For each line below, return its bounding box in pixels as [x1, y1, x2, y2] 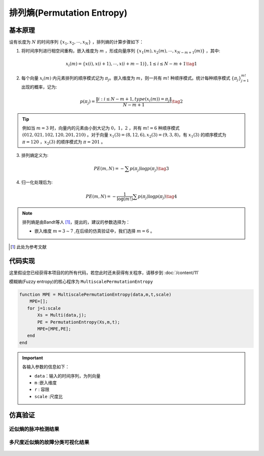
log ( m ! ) [116, 196, 133, 202]
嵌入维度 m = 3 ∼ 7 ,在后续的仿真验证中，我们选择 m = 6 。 [34, 228, 155, 234]
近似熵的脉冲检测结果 [9, 426, 60, 432]
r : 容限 [34, 386, 50, 392]
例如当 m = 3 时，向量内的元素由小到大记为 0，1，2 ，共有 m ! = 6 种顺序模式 [22, 125, 180, 131]
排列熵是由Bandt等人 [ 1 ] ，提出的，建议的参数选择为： [22, 219, 131, 225]
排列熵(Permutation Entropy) [9, 7, 128, 18]
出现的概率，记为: [21, 84, 57, 90]
